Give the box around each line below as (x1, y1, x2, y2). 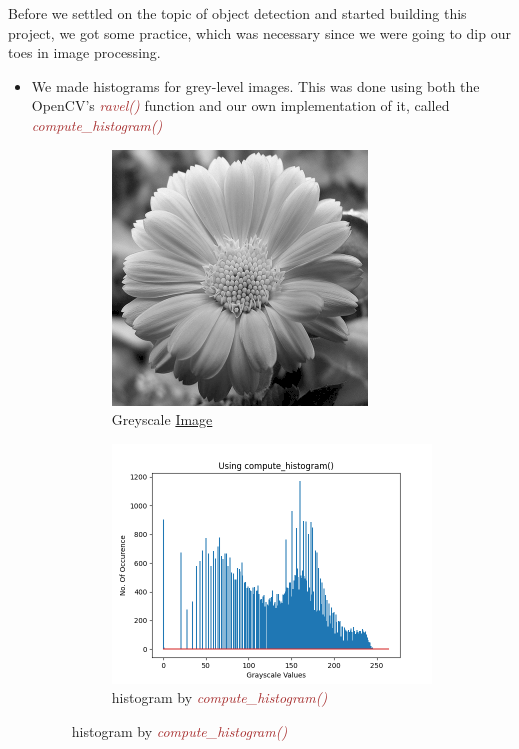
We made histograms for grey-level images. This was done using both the (31, 75, 480, 96)
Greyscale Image (111, 409, 213, 430)
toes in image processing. (8, 42, 161, 63)
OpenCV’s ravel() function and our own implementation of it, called (31, 95, 450, 116)
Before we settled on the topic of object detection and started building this (8, 3, 467, 23)
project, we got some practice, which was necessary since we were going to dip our (8, 22, 511, 43)
